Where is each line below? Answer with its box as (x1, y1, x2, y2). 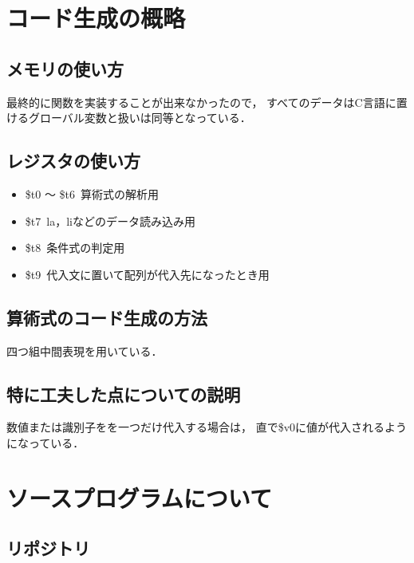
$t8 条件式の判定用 (25, 239, 125, 256)
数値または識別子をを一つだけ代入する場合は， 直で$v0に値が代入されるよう (6, 419, 408, 435)
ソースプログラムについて (6, 481, 272, 514)
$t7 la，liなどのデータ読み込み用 (25, 212, 195, 229)
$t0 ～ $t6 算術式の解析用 (25, 185, 160, 202)
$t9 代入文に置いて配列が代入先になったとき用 (25, 266, 270, 282)
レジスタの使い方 (6, 148, 140, 173)
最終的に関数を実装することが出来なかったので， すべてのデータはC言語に (6, 93, 396, 110)
